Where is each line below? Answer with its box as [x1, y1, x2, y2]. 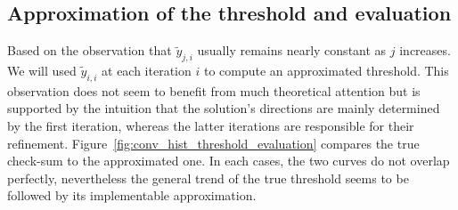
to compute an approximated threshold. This [203, 61, 449, 79]
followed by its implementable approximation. [7, 186, 257, 205]
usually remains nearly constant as [197, 41, 387, 60]
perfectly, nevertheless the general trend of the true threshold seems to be [7, 168, 409, 187]
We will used [7, 61, 77, 79]
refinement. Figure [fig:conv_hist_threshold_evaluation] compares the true [7, 133, 420, 152]
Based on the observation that [7, 41, 172, 60]
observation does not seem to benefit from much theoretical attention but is [7, 81, 421, 100]
